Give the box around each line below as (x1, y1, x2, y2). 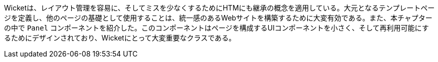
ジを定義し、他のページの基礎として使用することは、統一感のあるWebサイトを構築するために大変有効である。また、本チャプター (4, 13, 432, 22)
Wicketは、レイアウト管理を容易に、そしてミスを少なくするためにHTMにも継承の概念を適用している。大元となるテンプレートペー (4, 3, 435, 12)
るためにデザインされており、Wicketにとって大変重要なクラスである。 (4, 33, 236, 42)
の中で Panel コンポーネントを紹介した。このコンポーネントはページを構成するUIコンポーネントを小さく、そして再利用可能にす (4, 23, 429, 32)
